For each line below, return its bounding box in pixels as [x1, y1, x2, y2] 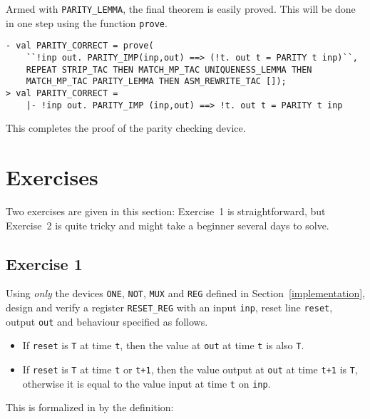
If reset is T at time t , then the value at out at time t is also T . [22, 338, 304, 353]
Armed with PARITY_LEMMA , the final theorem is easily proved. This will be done [6, 1, 356, 16]
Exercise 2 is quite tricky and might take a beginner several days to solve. [6, 217, 329, 232]
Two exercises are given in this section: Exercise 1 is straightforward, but [6, 203, 326, 218]
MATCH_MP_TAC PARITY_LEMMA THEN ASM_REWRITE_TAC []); [26, 76, 287, 87]
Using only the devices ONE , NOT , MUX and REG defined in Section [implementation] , [6, 286, 365, 301]
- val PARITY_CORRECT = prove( [6, 41, 154, 51]
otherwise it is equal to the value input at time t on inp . [22, 376, 271, 390]
